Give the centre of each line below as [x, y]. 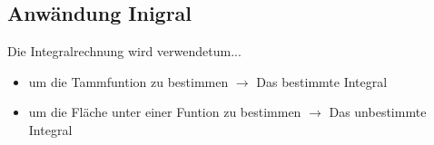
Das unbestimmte [378, 112]
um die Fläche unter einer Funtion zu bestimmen [165, 112]
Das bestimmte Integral [322, 81]
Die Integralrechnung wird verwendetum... [124, 51]
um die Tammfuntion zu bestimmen [128, 81]
